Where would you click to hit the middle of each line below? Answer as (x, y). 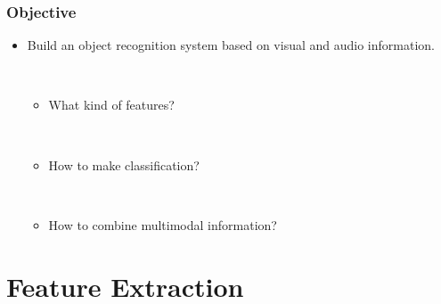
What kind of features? (111, 105)
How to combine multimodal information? (163, 224)
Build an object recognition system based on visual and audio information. (231, 45)
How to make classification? (124, 164)
